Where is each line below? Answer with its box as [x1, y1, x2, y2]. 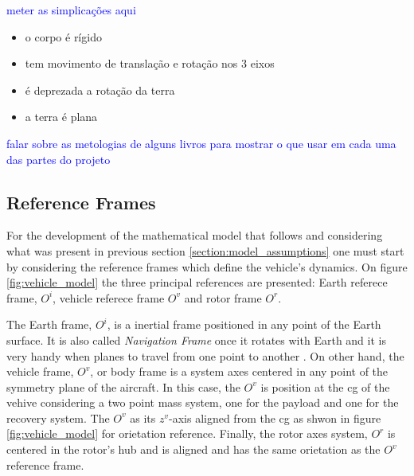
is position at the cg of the [260, 378, 390, 395]
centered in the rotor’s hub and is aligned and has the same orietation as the [6, 441, 381, 458]
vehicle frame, [6, 363, 74, 380]
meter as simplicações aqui [6, 2, 136, 18]
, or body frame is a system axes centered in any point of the [90, 363, 389, 380]
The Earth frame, [6, 316, 92, 333]
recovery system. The [6, 409, 110, 426]
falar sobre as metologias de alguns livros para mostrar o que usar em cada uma [6, 135, 396, 151]
